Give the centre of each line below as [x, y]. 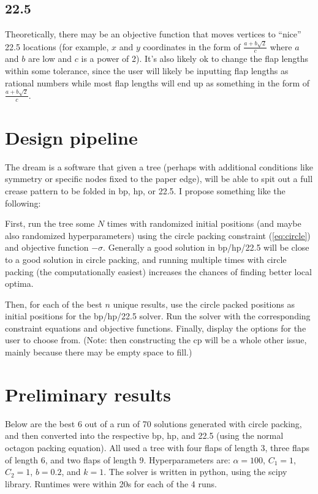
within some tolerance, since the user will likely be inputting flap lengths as [147, 70]
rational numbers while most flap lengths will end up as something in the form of [157, 82]
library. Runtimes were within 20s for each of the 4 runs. [111, 483]
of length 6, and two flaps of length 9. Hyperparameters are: [118, 459]
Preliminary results [88, 394]
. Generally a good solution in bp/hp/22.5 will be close [206, 247]
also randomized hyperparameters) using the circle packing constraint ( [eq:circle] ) [158, 235]
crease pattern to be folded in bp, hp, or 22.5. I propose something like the [145, 190]
